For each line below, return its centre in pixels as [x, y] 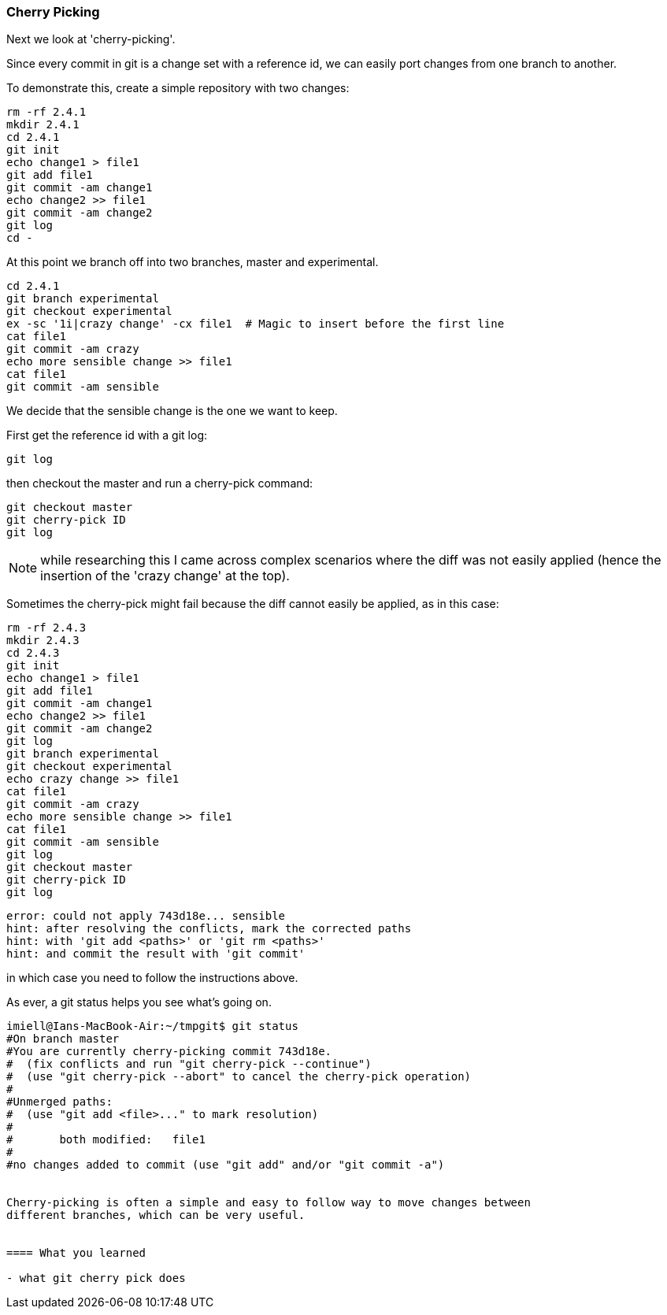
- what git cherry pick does [96, 1278]
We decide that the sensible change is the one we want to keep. [172, 411]
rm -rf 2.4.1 [46, 112]
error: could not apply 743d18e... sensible [146, 916]
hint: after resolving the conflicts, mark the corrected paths [209, 929]
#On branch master [63, 1039]
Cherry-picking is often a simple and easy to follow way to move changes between [269, 1203]
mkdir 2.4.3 [43, 641]
